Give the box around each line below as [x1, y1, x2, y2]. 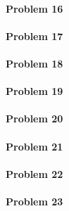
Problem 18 [6, 56, 63, 70]
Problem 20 [6, 111, 63, 126]
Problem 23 [6, 193, 63, 208]
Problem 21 [6, 139, 63, 153]
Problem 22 [6, 166, 63, 181]
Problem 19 [6, 84, 63, 98]
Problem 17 [6, 28, 63, 43]
